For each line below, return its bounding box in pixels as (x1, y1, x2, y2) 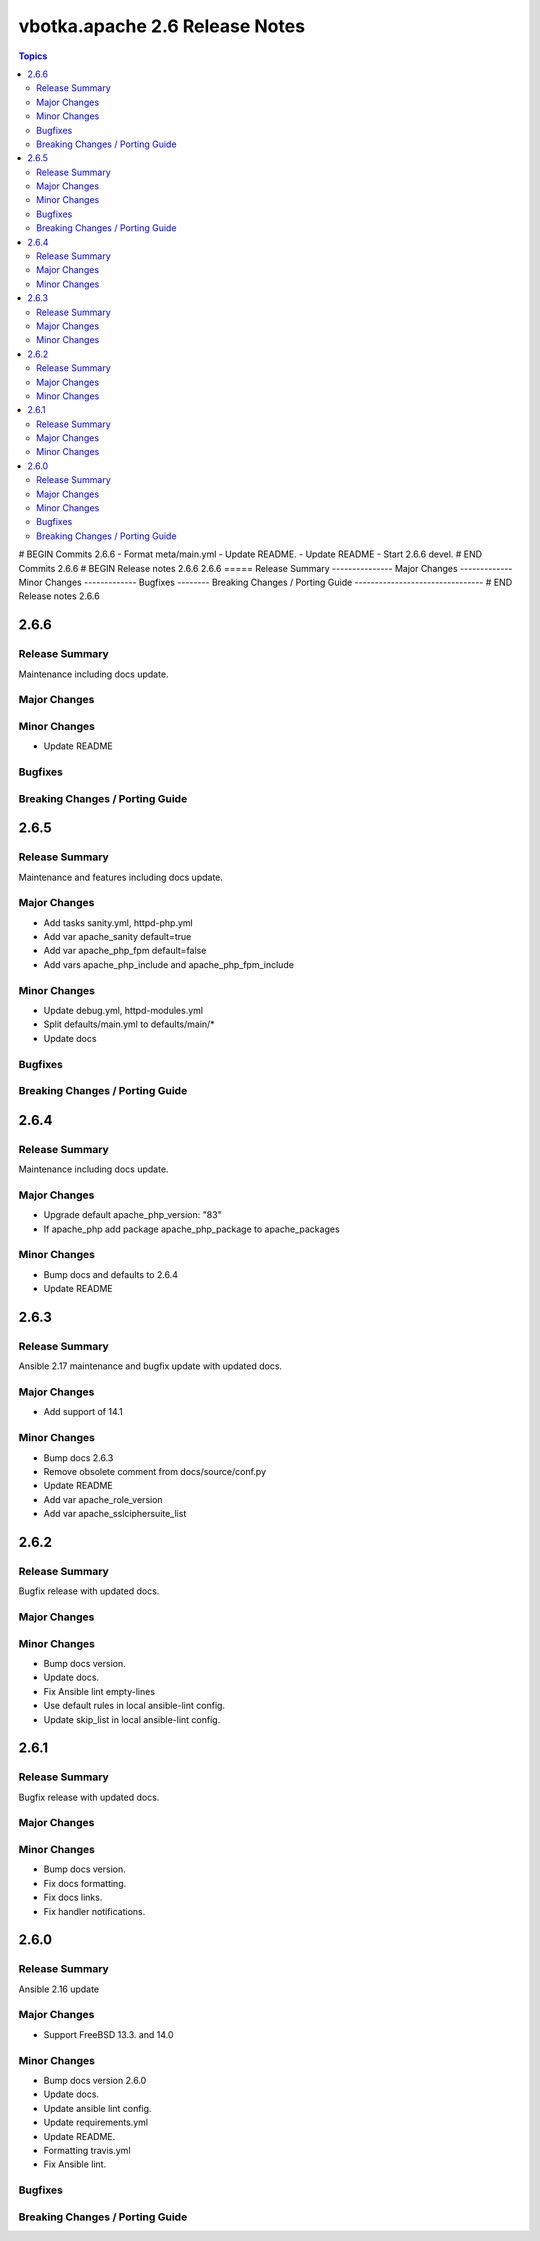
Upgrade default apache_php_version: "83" (43, 1209, 222, 1221)
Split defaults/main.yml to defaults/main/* (43, 1018, 215, 1030)
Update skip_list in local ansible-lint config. (43, 1713, 221, 1725)
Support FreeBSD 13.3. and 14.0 (43, 2028, 174, 2040)
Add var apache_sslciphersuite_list (43, 1508, 187, 1520)
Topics (18, 50, 48, 62)
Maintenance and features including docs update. (18, 871, 224, 883)
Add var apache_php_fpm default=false (43, 945, 207, 957)
